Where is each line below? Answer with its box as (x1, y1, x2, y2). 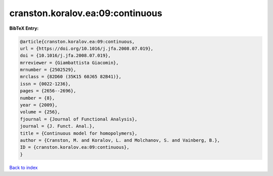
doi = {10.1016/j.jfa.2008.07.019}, (20, 53, 111, 58)
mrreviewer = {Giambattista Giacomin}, (20, 60, 119, 66)
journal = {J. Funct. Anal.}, (20, 124, 95, 129)
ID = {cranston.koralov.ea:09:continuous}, (20, 144, 130, 150)
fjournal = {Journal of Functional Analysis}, (20, 116, 138, 122)
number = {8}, (20, 95, 55, 101)
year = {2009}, (20, 102, 58, 108)
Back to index (9, 164, 38, 170)
